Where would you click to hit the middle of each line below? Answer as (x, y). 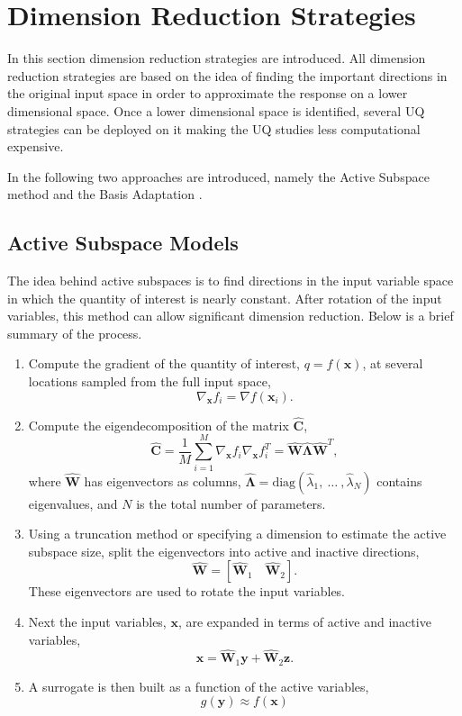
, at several (393, 363)
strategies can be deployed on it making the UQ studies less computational (214, 128)
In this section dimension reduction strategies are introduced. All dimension (217, 58)
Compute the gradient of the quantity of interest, (164, 363)
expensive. (36, 146)
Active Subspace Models (123, 243)
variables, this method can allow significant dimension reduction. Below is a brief (231, 316)
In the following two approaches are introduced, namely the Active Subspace (218, 176)
